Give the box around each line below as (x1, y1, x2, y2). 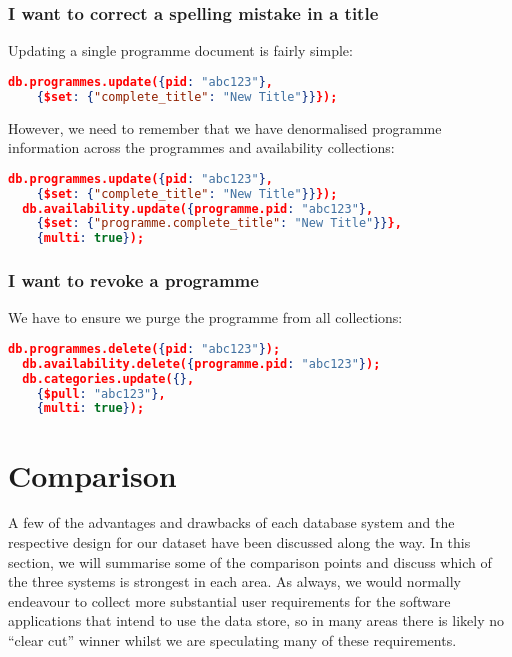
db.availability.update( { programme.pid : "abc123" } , (22, 201, 374, 216)
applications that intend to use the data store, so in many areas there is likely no (8, 610, 505, 631)
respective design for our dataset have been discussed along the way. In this (8, 532, 471, 553)
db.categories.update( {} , (22, 371, 195, 386)
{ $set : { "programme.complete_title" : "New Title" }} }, (36, 216, 402, 231)
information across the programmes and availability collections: (8, 137, 395, 158)
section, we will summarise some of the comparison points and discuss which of (8, 551, 492, 572)
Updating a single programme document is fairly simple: (8, 40, 353, 61)
